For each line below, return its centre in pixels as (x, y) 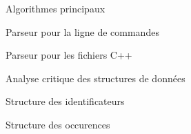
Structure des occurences (58, 124)
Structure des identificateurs (65, 101)
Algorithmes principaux (56, 8)
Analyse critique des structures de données (95, 78)
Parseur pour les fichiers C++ (69, 55)
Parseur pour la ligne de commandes (82, 31)
